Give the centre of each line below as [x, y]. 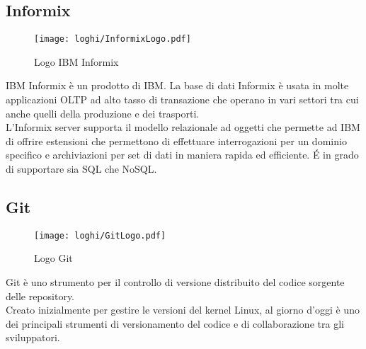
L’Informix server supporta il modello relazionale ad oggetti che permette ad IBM [183, 127]
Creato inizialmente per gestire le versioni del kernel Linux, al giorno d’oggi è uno [183, 310]
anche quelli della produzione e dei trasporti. [103, 113]
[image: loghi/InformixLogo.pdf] [113, 39]
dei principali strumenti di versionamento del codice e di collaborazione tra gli [175, 323]
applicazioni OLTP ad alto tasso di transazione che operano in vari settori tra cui [182, 99]
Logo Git [53, 258]
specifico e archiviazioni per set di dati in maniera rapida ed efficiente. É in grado [182, 155]
